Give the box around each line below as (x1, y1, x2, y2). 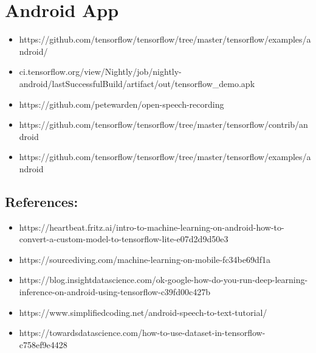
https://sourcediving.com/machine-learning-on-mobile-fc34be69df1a (19, 253, 271, 265)
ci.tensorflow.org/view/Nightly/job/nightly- (19, 65, 182, 78)
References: (5, 192, 78, 211)
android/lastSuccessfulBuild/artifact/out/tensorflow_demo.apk (19, 77, 255, 89)
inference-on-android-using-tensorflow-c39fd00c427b (19, 285, 210, 298)
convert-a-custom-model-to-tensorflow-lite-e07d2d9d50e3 (19, 232, 228, 245)
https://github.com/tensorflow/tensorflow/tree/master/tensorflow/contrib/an (19, 118, 308, 131)
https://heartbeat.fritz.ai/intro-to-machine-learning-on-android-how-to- (19, 220, 284, 233)
